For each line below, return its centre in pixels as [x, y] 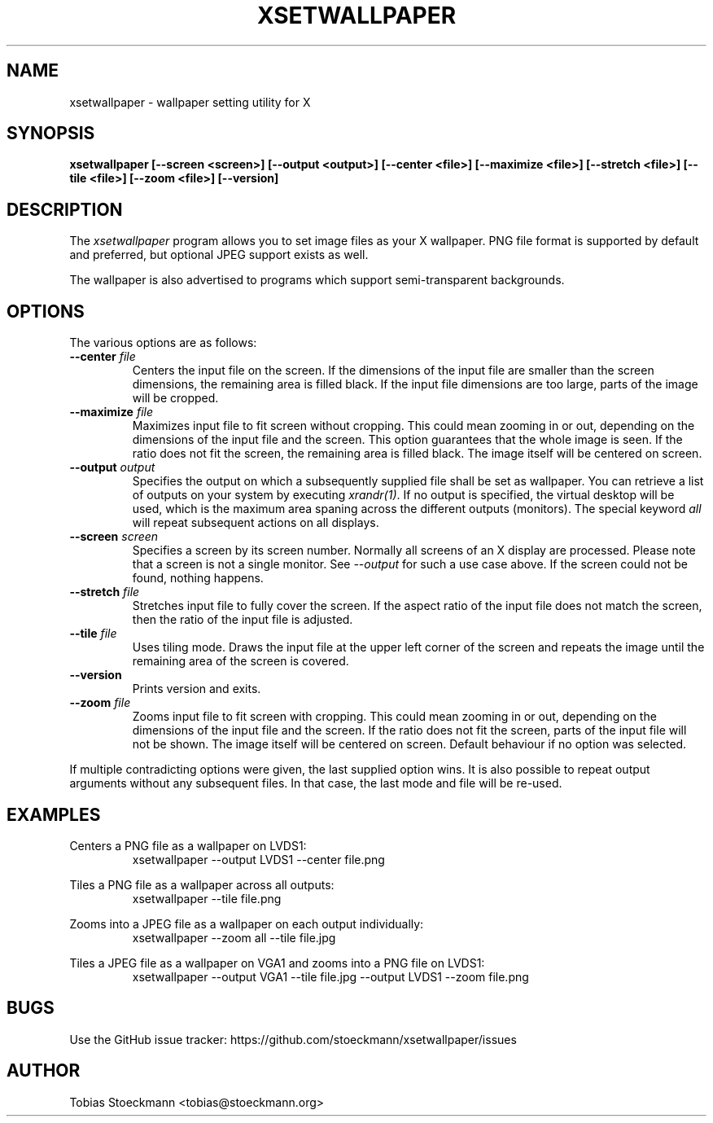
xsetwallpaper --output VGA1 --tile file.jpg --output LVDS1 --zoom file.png [330, 976]
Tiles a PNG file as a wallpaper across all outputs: [202, 884]
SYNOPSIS [51, 134]
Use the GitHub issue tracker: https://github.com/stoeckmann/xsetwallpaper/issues [293, 1039]
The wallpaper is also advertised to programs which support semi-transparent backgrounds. [317, 280]
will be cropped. [175, 398]
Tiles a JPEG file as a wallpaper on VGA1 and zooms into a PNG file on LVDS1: [277, 963]
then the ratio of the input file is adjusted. [243, 620]
